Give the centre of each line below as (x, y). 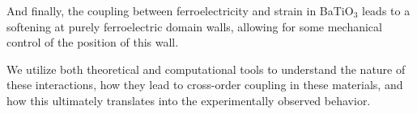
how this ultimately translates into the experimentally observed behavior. (189, 100)
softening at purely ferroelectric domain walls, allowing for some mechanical (194, 26)
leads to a (386, 10)
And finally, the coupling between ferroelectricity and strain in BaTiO (180, 10)
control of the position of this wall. (93, 42)
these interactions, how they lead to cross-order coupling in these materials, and (205, 85)
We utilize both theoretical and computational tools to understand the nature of (206, 69)
